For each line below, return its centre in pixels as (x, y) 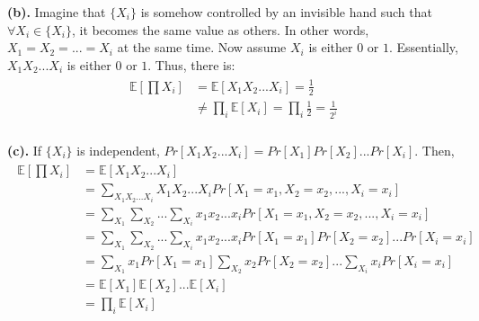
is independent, (118, 150)
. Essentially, (423, 47)
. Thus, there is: (191, 64)
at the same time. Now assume (202, 47)
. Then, (435, 150)
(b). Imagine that (57, 12)
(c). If (25, 150)
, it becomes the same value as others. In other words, (220, 29)
